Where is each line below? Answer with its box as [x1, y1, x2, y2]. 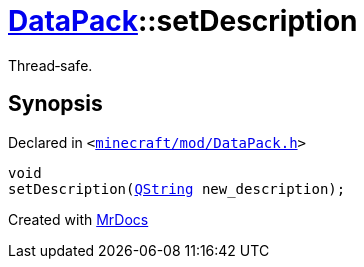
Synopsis [8, 91, 103, 117]
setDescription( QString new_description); [8, 180, 346, 197]
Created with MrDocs [8, 210, 149, 228]
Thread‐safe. [8, 56, 93, 74]
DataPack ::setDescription [8, 4, 358, 38]
